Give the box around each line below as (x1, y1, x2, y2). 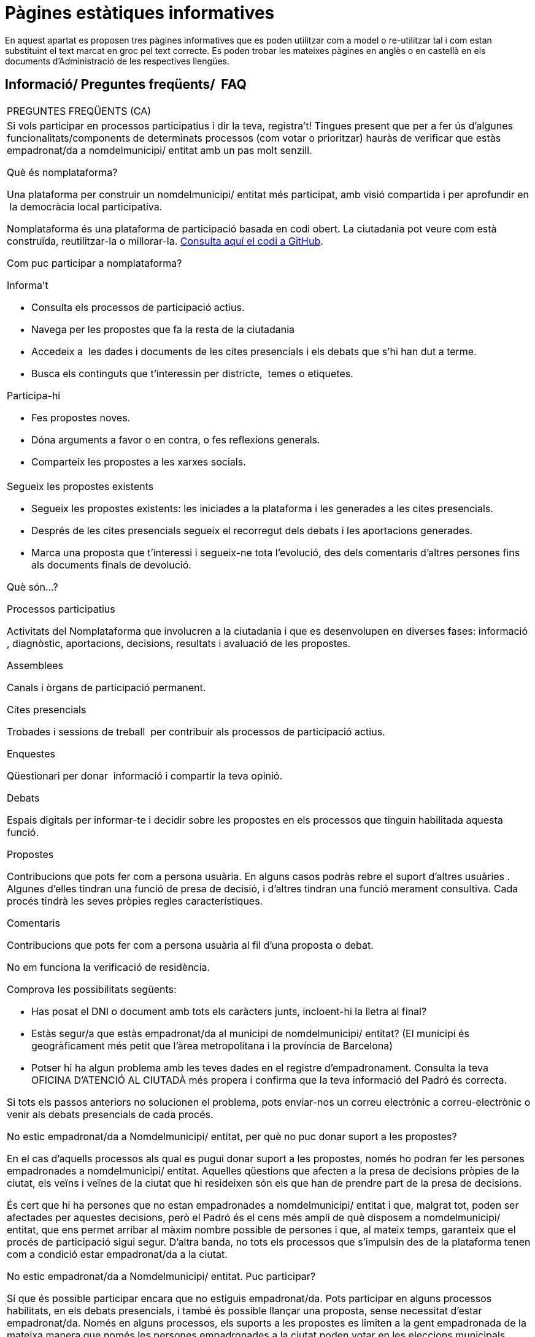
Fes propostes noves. (31, 411, 131, 424)
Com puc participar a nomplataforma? (7, 256, 182, 269)
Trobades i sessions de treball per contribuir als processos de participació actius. (7, 725, 385, 738)
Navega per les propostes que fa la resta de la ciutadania (31, 323, 295, 335)
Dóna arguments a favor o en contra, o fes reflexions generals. (31, 433, 320, 446)
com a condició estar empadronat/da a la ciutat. (7, 1247, 228, 1260)
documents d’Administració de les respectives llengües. (5, 55, 229, 66)
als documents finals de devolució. (31, 558, 191, 571)
